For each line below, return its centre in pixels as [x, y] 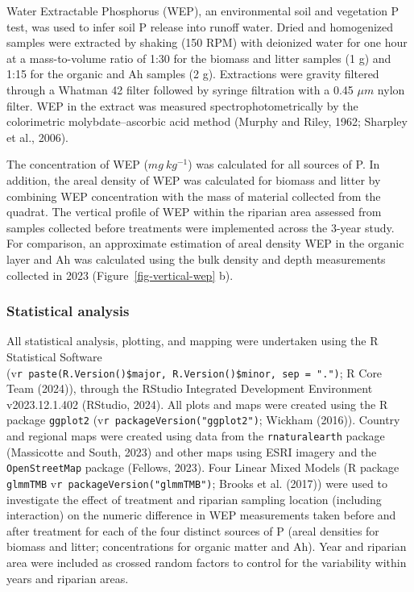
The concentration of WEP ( [77, 164]
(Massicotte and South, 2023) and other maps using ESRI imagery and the [192, 451]
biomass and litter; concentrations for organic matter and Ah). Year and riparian [207, 546]
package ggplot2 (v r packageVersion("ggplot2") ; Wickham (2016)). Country [203, 420]
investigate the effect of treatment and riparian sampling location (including [194, 499]
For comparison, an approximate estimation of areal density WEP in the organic [205, 243]
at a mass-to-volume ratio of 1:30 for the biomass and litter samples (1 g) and [199, 58]
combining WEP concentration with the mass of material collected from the [194, 196]
